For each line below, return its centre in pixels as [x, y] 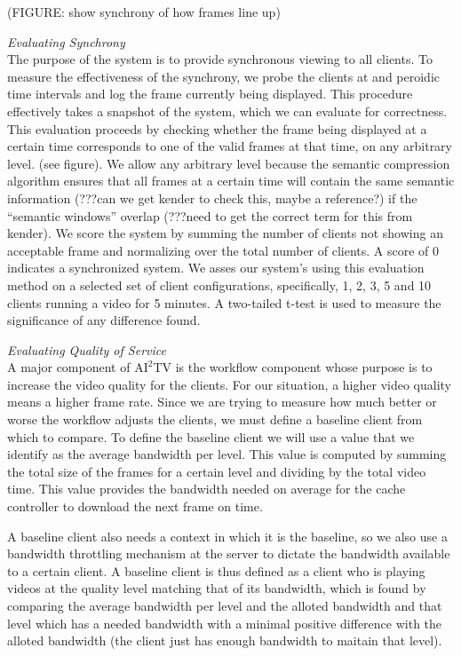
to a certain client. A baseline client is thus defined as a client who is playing [216, 570]
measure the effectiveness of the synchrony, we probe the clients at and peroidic [223, 76]
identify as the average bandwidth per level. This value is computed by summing [227, 454]
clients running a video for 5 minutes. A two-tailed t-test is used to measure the [224, 302]
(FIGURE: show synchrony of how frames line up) [144, 12]
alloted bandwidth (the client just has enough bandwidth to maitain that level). [225, 640]
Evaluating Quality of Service [87, 349]
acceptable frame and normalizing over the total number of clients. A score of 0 [223, 250]
